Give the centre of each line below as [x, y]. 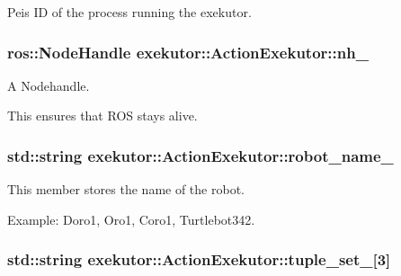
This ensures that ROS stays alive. [102, 116]
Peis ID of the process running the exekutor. [129, 12]
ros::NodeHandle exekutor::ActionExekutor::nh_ [188, 52]
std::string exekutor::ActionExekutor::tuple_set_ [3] [199, 259]
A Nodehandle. [49, 85]
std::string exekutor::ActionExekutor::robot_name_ [200, 155]
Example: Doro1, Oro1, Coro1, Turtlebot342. [131, 219]
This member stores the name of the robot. [126, 189]
